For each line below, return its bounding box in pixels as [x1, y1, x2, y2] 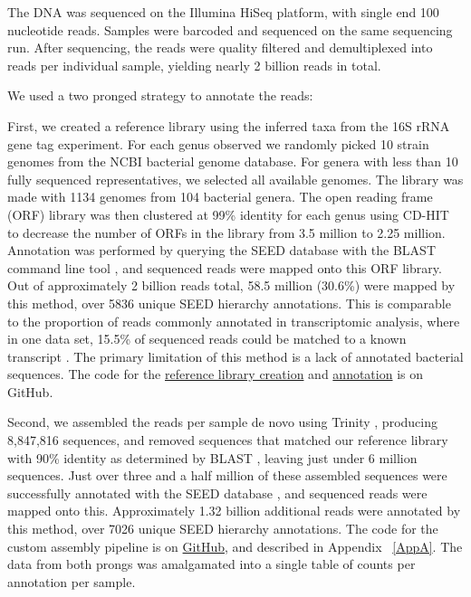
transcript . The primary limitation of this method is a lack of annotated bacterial [7, 346, 464, 365]
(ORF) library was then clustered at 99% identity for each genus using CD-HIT [7, 204, 449, 223]
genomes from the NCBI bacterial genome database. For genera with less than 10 [7, 152, 458, 171]
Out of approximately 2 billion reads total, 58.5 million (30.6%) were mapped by [7, 276, 456, 295]
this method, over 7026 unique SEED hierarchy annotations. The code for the [7, 519, 438, 538]
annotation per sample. [7, 572, 136, 591]
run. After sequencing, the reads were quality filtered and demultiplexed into [7, 38, 433, 57]
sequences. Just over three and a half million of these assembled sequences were [7, 466, 447, 485]
